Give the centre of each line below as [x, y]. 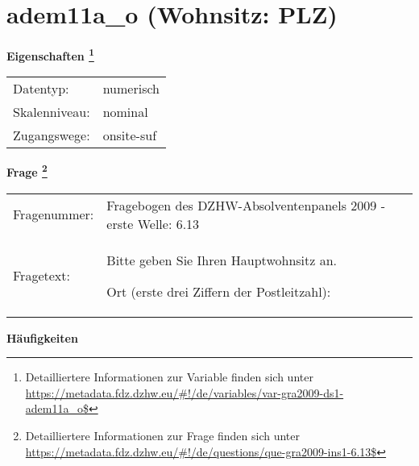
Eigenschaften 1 [50, 54]
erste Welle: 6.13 [153, 223]
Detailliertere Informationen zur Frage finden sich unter [163, 435]
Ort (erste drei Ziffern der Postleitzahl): [219, 291]
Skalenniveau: [52, 112]
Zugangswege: [52, 135]
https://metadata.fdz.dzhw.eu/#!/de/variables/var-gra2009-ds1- [185, 392]
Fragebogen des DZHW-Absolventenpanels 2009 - [246, 205]
